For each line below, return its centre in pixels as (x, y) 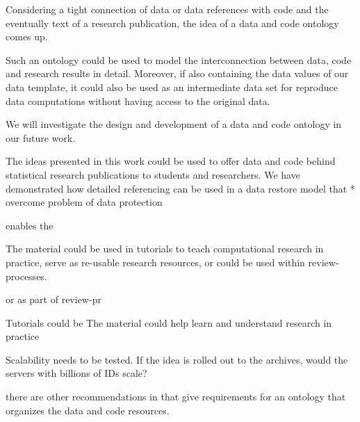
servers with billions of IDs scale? (76, 373)
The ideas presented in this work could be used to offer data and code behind (171, 161)
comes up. (27, 36)
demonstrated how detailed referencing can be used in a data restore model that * (180, 188)
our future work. (41, 137)
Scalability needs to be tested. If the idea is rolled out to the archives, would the (177, 359)
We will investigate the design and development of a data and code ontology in (174, 124)
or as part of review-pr (54, 299)
